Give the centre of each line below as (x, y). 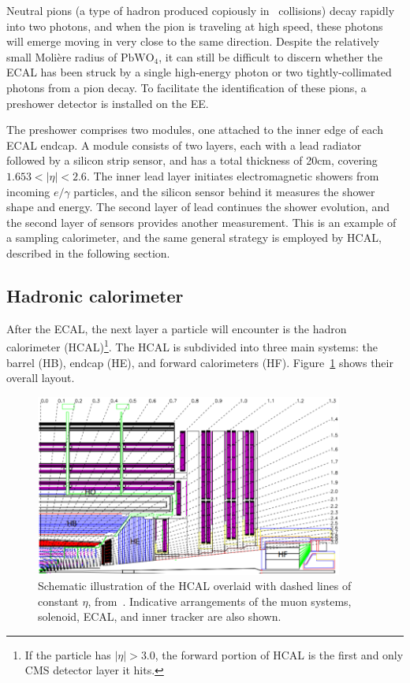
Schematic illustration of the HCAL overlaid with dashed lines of (195, 586)
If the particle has (68, 654)
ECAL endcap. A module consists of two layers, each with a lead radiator (184, 145)
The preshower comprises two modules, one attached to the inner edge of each (195, 130)
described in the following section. (88, 252)
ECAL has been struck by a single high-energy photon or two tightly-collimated (199, 72)
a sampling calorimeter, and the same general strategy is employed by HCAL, (194, 238)
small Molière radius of (62, 56)
